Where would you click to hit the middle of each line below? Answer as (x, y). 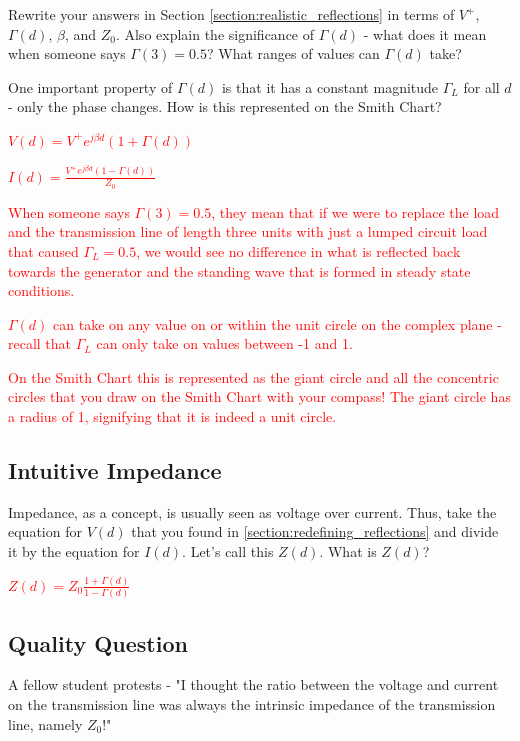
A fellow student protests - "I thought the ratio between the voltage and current (253, 684)
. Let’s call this (228, 551)
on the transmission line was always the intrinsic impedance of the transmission (252, 704)
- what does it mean (425, 33)
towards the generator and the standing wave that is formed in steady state (239, 270)
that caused (43, 250)
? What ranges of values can (293, 53)
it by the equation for (74, 551)
